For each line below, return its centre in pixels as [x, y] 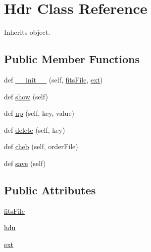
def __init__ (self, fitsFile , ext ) [53, 79]
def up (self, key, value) [39, 113]
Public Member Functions [72, 59]
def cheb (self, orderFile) [41, 146]
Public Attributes [50, 190]
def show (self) [26, 96]
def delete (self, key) [35, 129]
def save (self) [25, 163]
